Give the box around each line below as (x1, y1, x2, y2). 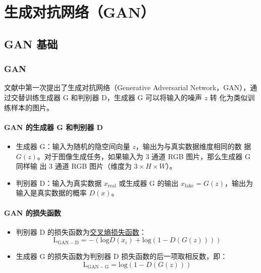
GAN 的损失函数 (4, 207, 61, 218)
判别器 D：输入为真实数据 (16, 177, 102, 188)
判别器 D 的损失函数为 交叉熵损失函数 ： (16, 226, 146, 237)
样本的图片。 (11, 102, 54, 112)
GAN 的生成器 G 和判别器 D (4, 121, 103, 132)
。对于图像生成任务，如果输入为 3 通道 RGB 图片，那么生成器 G (37, 151, 250, 161)
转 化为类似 (210, 92, 248, 102)
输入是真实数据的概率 (16, 187, 87, 198)
